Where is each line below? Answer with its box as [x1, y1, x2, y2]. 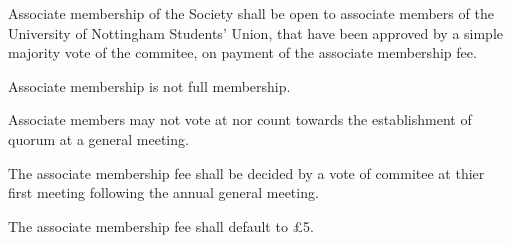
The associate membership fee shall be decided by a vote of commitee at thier [8, 162, 485, 183]
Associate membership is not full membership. [8, 75, 291, 96]
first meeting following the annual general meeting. [8, 182, 319, 203]
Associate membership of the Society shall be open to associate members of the [8, 3, 494, 23]
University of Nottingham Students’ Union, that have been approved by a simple [8, 22, 504, 43]
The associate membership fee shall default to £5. [8, 215, 314, 236]
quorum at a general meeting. [8, 128, 189, 149]
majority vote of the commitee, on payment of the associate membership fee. [8, 42, 477, 63]
